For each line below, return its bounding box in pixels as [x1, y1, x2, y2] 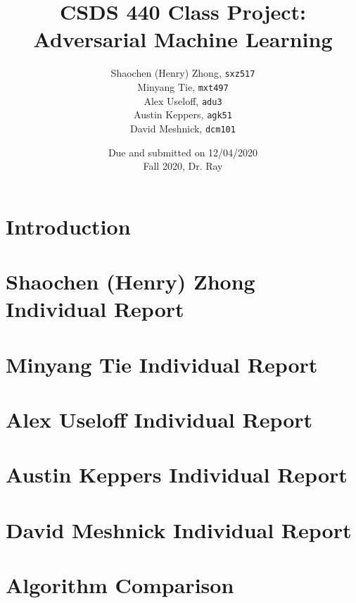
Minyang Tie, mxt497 [137, 79, 229, 94]
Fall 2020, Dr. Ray [143, 158, 223, 173]
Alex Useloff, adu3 [144, 93, 222, 108]
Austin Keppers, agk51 [134, 107, 232, 122]
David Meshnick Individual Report [6, 515, 352, 544]
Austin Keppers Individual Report [6, 460, 348, 489]
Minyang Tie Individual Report [6, 349, 318, 378]
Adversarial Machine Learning [33, 25, 333, 54]
